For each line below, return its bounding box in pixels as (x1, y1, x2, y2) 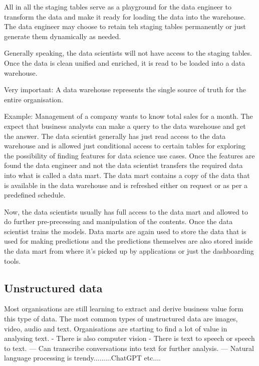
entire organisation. (4, 94, 64, 104)
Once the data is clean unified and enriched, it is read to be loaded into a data (4, 57, 245, 68)
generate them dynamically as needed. (4, 31, 121, 41)
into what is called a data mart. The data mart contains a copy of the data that (4, 169, 250, 180)
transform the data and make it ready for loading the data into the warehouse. (4, 11, 246, 22)
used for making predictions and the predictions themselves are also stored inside (4, 236, 253, 246)
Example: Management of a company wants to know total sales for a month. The (4, 111, 253, 121)
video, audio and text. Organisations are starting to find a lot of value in (4, 323, 227, 333)
